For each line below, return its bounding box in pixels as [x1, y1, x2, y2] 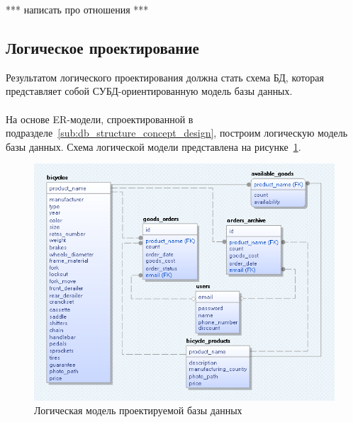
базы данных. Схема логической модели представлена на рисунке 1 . [6, 139, 301, 154]
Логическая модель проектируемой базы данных [34, 403, 242, 418]
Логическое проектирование [6, 36, 199, 58]
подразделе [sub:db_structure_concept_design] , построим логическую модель [6, 125, 348, 140]
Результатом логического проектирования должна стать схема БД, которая [6, 69, 324, 84]
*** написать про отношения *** [6, 2, 149, 16]
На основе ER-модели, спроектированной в [6, 111, 194, 126]
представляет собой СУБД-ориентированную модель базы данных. [6, 84, 293, 98]
